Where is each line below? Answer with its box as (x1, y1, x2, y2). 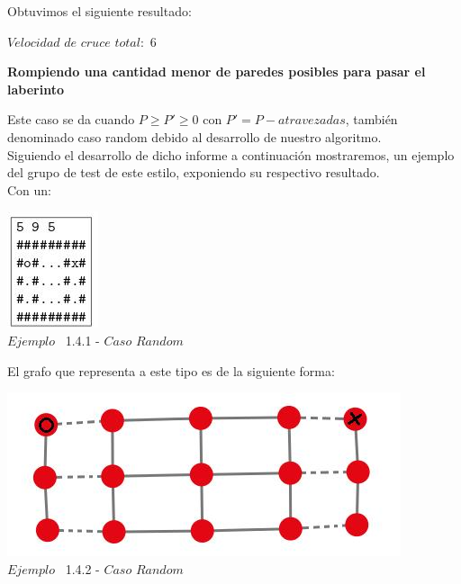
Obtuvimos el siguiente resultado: (7, 2, 192, 20)
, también (345, 110, 398, 129)
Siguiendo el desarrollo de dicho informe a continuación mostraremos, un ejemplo (7, 145, 455, 164)
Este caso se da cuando (7, 110, 135, 129)
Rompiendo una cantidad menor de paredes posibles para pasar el (7, 62, 426, 81)
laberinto (7, 79, 64, 98)
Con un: (7, 180, 52, 199)
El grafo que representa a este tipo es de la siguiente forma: (7, 361, 335, 380)
